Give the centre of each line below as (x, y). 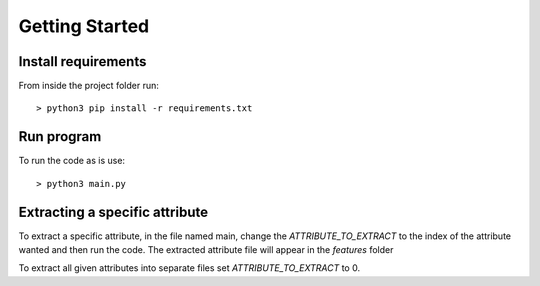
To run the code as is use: (71, 161)
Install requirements (82, 61)
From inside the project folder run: (88, 86)
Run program (60, 136)
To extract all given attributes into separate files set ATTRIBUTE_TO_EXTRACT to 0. (189, 268)
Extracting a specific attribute (113, 211)
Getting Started (84, 26)
